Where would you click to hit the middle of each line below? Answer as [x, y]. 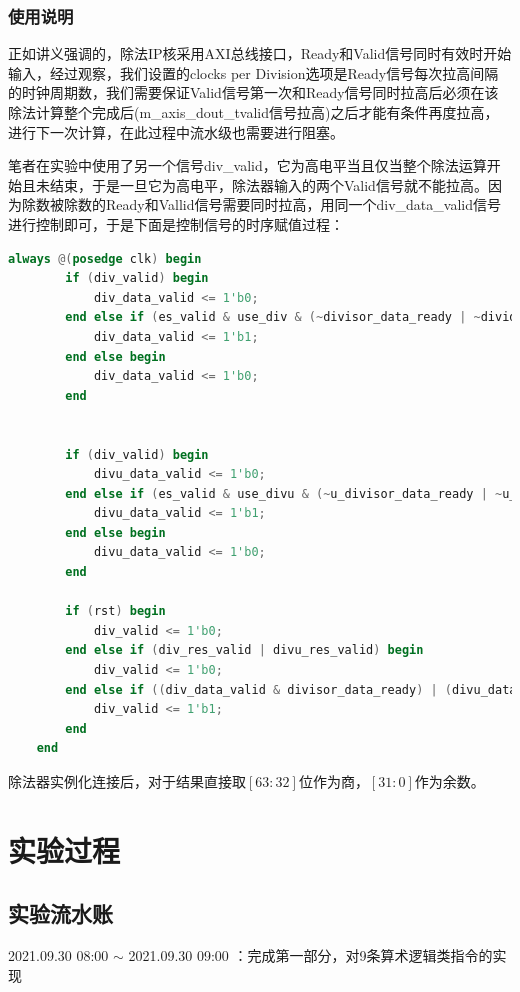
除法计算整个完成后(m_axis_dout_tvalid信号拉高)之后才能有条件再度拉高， [253, 112]
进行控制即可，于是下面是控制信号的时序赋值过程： [176, 223]
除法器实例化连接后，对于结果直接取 [127, 781]
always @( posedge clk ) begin [105, 258]
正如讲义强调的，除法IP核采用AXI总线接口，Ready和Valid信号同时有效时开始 [260, 53]
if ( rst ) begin [115, 611]
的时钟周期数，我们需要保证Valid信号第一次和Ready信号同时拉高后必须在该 [253, 92]
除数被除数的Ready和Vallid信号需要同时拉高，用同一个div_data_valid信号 [261, 204]
